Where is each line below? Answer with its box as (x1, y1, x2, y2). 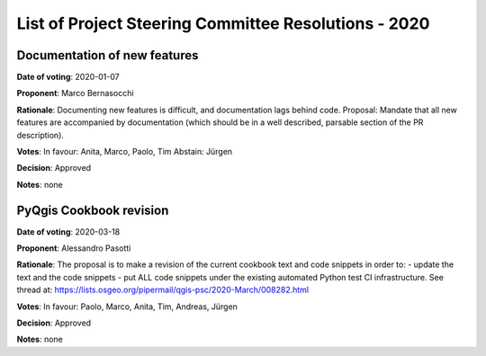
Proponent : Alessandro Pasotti (16, 243, 131, 254)
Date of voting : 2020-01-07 (16, 72, 121, 83)
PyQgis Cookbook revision (16, 202, 169, 218)
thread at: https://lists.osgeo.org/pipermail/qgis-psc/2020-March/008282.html (16, 284, 310, 296)
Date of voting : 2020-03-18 (16, 226, 121, 237)
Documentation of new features (16, 48, 199, 63)
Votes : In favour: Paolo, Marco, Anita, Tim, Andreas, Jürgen (16, 301, 238, 312)
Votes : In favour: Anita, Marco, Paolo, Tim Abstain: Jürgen (16, 147, 233, 157)
